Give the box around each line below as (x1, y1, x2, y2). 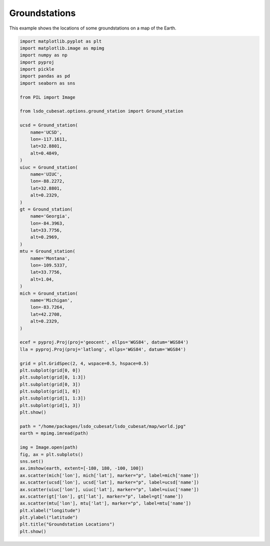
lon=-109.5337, (30, 263, 67, 268)
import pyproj (19, 59, 54, 65)
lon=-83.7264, (30, 304, 65, 310)
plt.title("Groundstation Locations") (19, 521, 115, 527)
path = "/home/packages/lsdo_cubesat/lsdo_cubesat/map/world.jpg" (19, 423, 186, 429)
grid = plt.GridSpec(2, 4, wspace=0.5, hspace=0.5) (19, 360, 149, 366)
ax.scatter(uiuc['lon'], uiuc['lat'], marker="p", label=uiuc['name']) (19, 486, 199, 492)
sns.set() (19, 458, 44, 464)
